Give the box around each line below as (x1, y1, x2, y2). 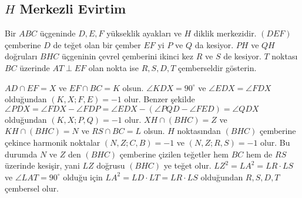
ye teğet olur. (163, 159, 212, 172)
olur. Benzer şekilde (124, 93, 195, 105)
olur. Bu (260, 136, 290, 148)
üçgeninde (39, 27, 76, 39)
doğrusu (96, 159, 125, 172)
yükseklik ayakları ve (106, 27, 182, 39)
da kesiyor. (194, 38, 234, 51)
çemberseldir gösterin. (178, 61, 257, 73)
